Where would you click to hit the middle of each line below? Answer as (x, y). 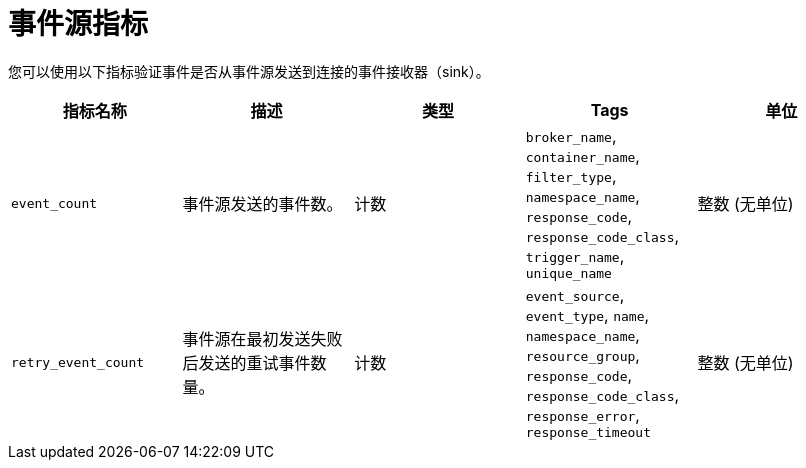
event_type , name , (587, 314)
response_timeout (588, 432)
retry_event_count (78, 362)
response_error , (582, 414)
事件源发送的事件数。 (262, 204)
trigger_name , (575, 255)
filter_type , (571, 175)
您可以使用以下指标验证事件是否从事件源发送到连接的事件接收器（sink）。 (249, 71)
